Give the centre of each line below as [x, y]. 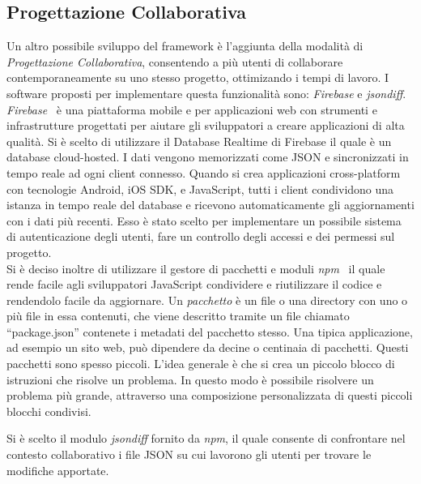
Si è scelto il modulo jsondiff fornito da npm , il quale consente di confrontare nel [206, 438]
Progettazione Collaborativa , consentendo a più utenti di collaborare [175, 61]
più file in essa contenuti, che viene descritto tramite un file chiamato [178, 316]
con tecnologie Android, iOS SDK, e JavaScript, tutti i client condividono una [200, 188]
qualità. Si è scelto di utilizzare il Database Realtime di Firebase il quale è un [199, 141]
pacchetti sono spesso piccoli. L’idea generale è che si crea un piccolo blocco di [201, 364]
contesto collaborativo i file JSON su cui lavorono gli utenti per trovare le [189, 454]
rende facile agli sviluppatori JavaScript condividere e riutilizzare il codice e [194, 284]
